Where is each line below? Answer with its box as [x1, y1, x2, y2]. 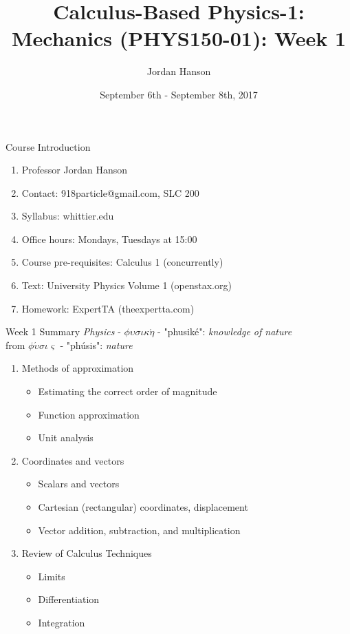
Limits [38, 569, 65, 583]
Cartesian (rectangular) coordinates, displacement [38, 500, 248, 514]
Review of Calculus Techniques [21, 546, 152, 560]
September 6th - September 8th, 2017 [100, 87, 258, 101]
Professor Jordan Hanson [21, 162, 127, 177]
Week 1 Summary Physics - [6, 324, 121, 339]
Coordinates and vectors [21, 453, 124, 467]
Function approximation [38, 407, 140, 421]
